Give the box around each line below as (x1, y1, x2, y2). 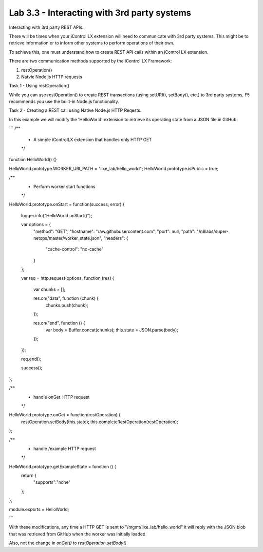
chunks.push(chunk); (45, 302, 89, 308)
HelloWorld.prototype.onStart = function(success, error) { (9, 202, 125, 207)
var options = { (21, 222, 51, 227)
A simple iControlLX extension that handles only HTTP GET (33, 137, 152, 143)
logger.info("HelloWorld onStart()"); (21, 212, 93, 218)
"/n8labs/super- (196, 228, 228, 234)
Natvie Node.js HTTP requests (21, 74, 82, 80)
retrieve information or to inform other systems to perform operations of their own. (9, 40, 175, 46)
